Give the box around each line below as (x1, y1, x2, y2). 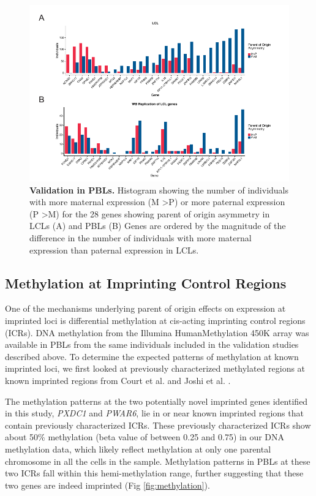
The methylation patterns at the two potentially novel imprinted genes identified (5, 394, 308, 407)
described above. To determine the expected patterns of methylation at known (5, 350, 299, 363)
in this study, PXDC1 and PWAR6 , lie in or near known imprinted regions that (5, 407, 304, 419)
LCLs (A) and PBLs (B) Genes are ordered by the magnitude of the (29, 219, 286, 232)
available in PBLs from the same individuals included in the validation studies (5, 338, 299, 351)
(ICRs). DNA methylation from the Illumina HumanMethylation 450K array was (5, 326, 309, 339)
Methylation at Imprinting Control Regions (5, 273, 287, 292)
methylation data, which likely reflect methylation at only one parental (5, 442, 271, 455)
